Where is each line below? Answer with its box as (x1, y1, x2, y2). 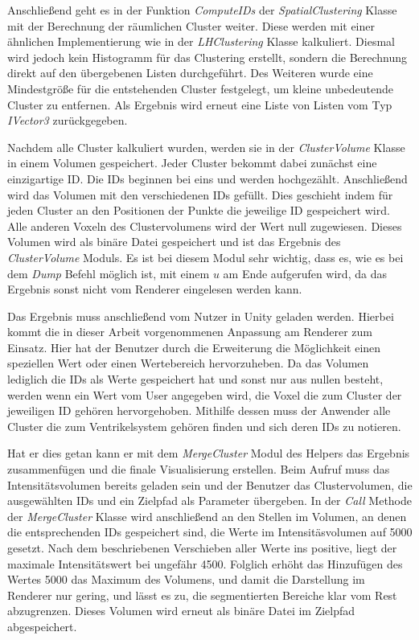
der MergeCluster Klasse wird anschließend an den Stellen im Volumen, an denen (7, 507, 407, 524)
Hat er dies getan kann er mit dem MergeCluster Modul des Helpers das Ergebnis (7, 445, 410, 462)
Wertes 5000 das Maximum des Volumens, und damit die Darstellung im (7, 571, 365, 588)
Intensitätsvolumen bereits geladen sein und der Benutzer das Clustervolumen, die (7, 476, 413, 493)
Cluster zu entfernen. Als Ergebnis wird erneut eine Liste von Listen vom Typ (7, 96, 392, 113)
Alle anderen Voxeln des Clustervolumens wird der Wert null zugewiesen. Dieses (7, 217, 402, 234)
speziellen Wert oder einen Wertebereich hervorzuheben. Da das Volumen (7, 355, 369, 371)
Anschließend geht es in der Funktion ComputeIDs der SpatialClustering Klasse (7, 2, 397, 18)
